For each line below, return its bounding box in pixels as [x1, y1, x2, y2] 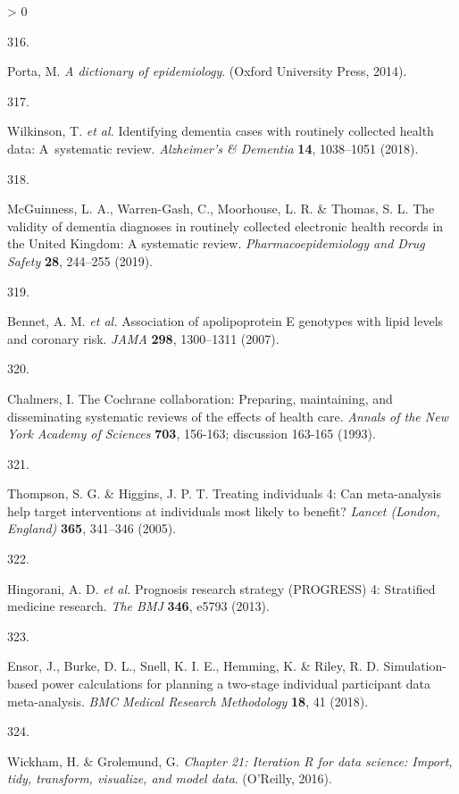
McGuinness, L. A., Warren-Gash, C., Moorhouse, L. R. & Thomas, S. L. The [7, 199, 435, 218]
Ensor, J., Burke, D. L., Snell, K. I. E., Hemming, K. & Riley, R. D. [7, 656, 380, 675]
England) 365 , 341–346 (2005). [7, 519, 177, 538]
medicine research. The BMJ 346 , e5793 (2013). [7, 597, 270, 615]
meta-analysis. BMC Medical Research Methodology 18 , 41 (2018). [7, 691, 369, 710]
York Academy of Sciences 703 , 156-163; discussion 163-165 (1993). [7, 424, 376, 443]
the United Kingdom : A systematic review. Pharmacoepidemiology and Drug [7, 234, 425, 253]
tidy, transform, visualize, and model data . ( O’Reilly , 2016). [7, 769, 332, 788]
